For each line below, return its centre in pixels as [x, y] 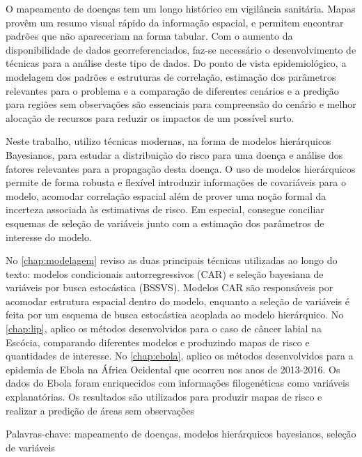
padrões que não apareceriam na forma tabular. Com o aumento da [149, 36]
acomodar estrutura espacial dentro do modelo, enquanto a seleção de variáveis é [178, 301]
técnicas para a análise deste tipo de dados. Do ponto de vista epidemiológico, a [176, 63]
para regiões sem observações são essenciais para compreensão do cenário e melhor [181, 104]
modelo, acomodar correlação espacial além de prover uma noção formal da [166, 195]
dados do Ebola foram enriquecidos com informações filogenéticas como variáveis [178, 383]
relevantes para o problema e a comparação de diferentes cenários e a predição [172, 90]
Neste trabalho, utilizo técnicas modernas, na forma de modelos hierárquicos [168, 141]
